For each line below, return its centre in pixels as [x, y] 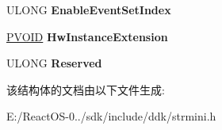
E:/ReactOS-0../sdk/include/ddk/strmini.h [111, 116]
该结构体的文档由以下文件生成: [86, 89]
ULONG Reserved [54, 63]
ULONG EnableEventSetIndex [89, 10]
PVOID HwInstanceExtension [87, 36]
